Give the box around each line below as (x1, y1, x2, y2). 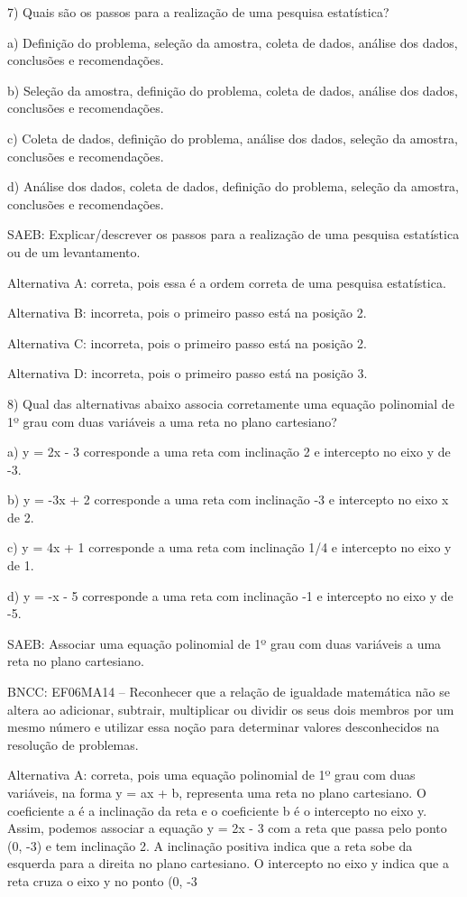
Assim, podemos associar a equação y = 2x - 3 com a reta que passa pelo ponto (7, 818, 447, 837)
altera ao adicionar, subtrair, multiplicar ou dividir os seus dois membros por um (7, 699, 454, 718)
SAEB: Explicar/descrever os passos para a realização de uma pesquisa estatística (7, 225, 460, 244)
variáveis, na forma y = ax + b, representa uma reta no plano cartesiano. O (7, 783, 426, 801)
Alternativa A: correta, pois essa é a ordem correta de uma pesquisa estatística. (7, 273, 446, 291)
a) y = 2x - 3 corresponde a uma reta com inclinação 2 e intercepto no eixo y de (7, 442, 451, 461)
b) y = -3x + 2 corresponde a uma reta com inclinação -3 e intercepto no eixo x (7, 490, 449, 509)
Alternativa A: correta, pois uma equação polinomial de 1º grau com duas (7, 765, 416, 784)
